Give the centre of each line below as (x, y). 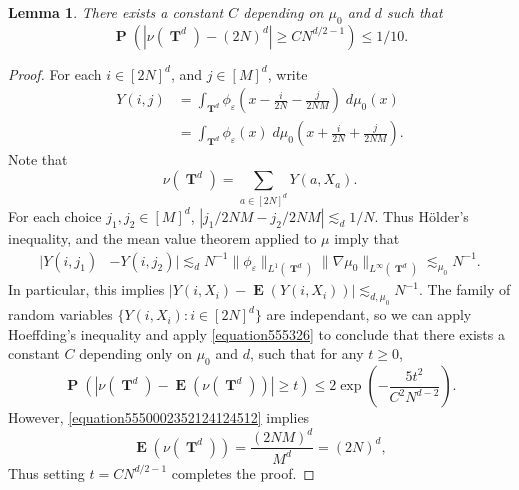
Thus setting (46, 472)
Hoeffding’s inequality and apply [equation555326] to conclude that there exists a (256, 333)
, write (287, 73)
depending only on (135, 353)
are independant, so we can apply (369, 314)
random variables (60, 314)
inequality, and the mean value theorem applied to (162, 237)
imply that (367, 237)
